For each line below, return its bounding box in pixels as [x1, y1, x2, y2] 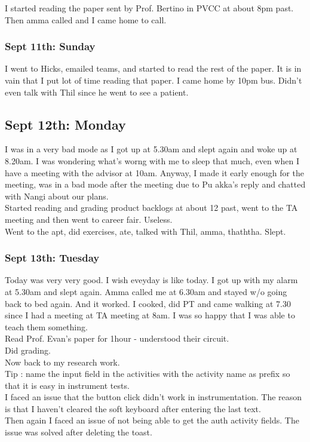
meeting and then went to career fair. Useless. [5, 213, 173, 225]
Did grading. [5, 343, 51, 356]
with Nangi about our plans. [5, 189, 109, 202]
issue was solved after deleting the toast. [5, 426, 152, 438]
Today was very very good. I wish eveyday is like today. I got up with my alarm [5, 274, 298, 286]
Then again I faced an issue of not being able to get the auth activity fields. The [5, 414, 299, 426]
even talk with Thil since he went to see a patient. [5, 85, 189, 98]
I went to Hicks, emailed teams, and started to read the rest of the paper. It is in [5, 62, 302, 75]
